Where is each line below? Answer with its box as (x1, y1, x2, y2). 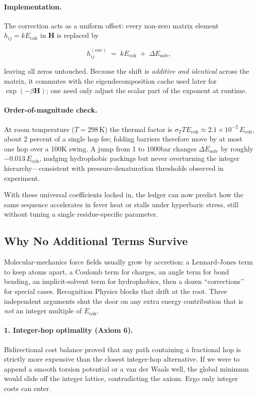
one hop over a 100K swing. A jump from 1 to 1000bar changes (4, 143, 197, 153)
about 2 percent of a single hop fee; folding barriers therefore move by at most (4, 133, 243, 144)
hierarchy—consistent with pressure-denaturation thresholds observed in (4, 163, 224, 173)
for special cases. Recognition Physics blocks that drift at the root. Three (4, 285, 227, 296)
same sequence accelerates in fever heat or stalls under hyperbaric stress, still (4, 199, 239, 209)
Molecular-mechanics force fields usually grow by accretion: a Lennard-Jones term (4, 257, 253, 267)
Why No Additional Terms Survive (4, 233, 188, 249)
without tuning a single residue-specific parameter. (4, 209, 158, 219)
